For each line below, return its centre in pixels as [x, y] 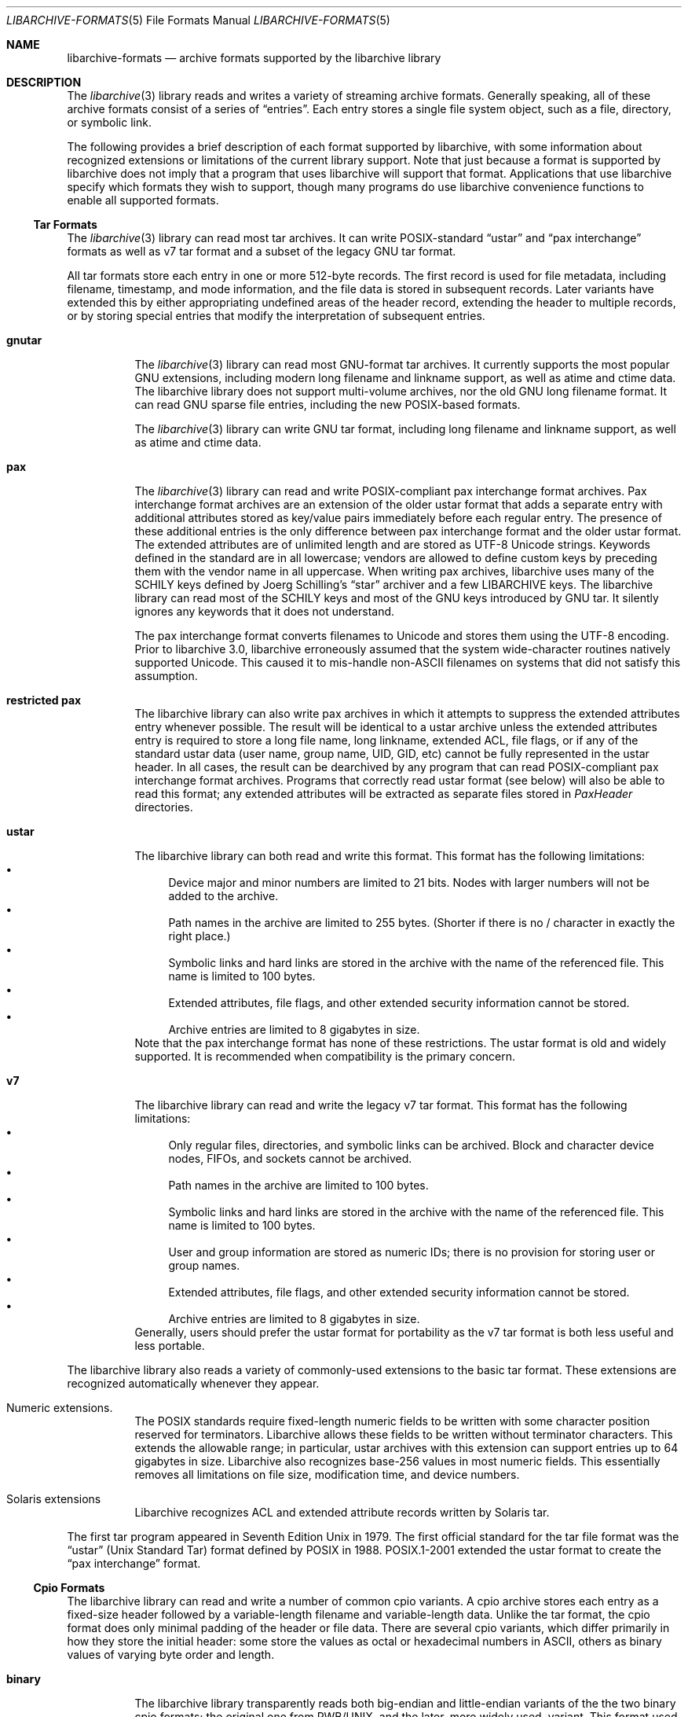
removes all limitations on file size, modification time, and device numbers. [327, 1474]
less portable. [170, 1346]
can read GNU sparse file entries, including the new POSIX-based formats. [328, 404]
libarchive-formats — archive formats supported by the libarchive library [254, 58]
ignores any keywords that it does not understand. [265, 611]
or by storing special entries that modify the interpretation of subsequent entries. [276, 316]
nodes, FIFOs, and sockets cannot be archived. [290, 1158]
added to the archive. [223, 896]
